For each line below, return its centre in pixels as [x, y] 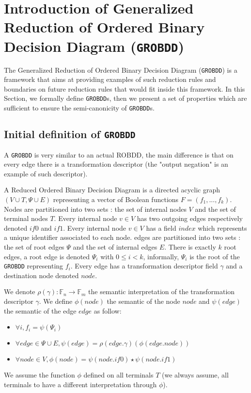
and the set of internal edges [115, 246]
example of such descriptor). [46, 173]
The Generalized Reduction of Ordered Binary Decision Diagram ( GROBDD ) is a [121, 70]
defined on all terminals [118, 375]
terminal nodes [26, 218]
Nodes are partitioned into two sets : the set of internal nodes [95, 209]
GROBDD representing [34, 266]
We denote [20, 291]
